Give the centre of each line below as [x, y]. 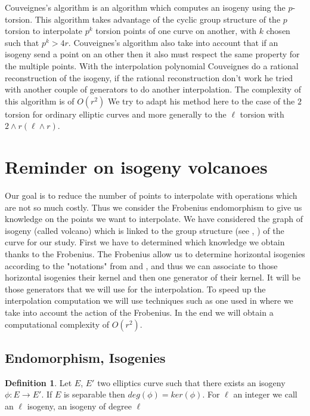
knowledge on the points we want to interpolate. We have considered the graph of [154, 219]
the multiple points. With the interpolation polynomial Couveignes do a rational [152, 65]
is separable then [94, 394]
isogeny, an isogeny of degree [79, 406]
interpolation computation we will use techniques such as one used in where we [149, 301]
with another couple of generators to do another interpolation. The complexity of [153, 89]
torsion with [262, 114]
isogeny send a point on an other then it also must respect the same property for [152, 54]
